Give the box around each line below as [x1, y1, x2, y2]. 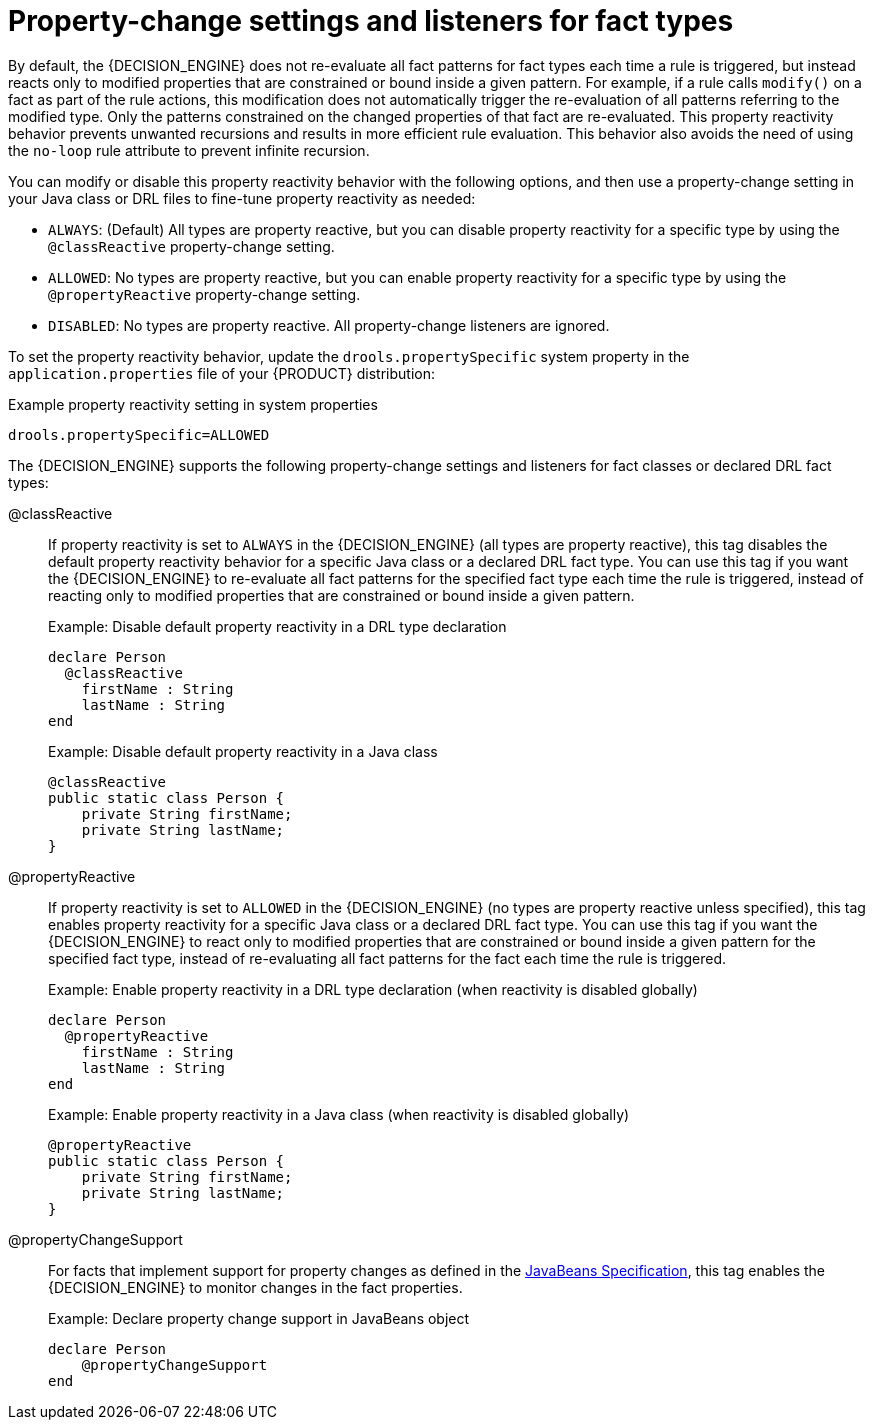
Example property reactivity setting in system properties [8, 395, 378, 413]
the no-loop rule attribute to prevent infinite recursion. [8, 141, 370, 159]
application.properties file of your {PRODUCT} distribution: [8, 364, 435, 382]
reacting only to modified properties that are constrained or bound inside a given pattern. [48, 586, 635, 604]
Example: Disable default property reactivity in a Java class [48, 742, 438, 760]
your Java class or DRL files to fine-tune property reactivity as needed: [8, 189, 476, 207]
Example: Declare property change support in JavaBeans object [48, 1309, 470, 1327]
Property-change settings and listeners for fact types [8, 4, 734, 38]
